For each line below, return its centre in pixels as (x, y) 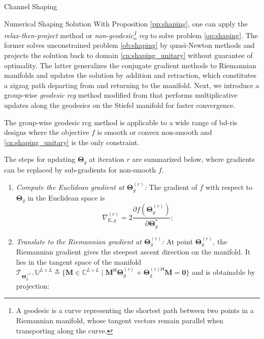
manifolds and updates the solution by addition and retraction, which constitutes (130, 75)
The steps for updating (40, 159)
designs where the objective (47, 132)
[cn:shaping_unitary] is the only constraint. (72, 142)
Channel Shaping (31, 6)
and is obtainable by (223, 272)
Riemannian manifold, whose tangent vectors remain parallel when (120, 320)
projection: (33, 285)
